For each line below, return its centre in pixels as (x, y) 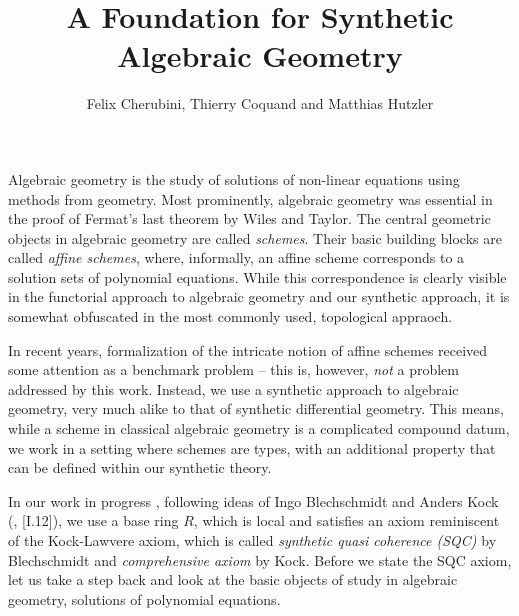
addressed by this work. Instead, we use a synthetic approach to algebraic (233, 388)
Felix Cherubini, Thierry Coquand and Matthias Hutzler (260, 103)
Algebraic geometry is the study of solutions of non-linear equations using (234, 178)
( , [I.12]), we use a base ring (93, 520)
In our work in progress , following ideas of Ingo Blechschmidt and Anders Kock (253, 500)
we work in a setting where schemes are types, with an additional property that (252, 447)
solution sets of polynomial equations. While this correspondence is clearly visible (257, 276)
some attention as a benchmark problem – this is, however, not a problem (233, 369)
